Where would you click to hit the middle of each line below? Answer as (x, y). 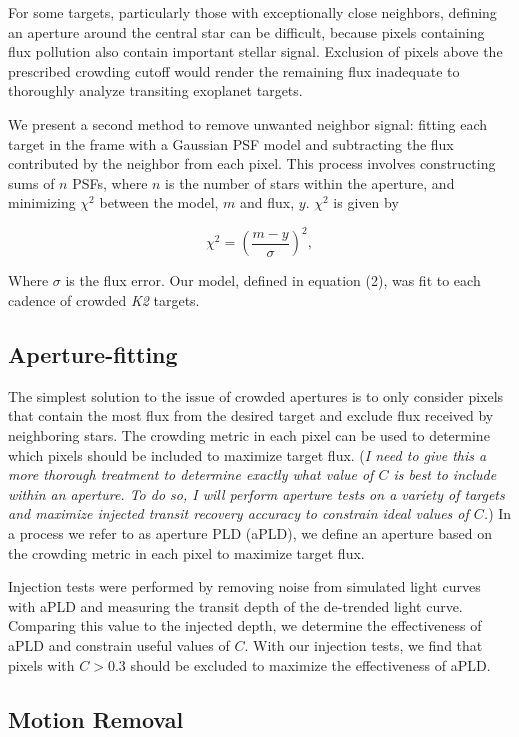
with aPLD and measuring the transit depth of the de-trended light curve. (235, 605)
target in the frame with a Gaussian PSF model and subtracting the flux (231, 143)
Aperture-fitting (93, 354)
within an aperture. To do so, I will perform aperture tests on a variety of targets (256, 493)
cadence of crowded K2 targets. (104, 300)
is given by (366, 202)
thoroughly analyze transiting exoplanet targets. (155, 90)
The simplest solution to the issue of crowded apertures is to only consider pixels (256, 395)
